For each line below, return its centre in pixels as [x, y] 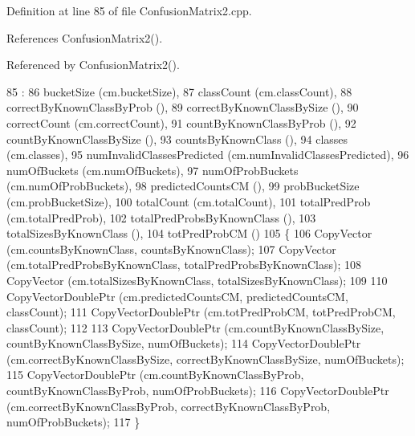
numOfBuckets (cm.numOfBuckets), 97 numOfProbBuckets [153, 170]
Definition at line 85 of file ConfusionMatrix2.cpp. [129, 10]
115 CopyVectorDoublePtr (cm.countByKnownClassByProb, [155, 375]
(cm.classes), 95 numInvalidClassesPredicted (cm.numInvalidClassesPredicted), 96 [208, 155]
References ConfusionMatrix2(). [85, 37]
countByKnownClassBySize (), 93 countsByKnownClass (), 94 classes [177, 139]
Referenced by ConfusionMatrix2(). [93, 65]
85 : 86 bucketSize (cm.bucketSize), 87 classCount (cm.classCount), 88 [179, 91]
